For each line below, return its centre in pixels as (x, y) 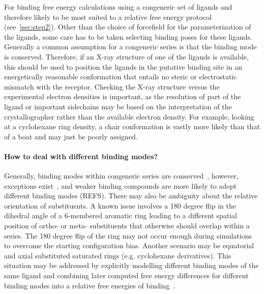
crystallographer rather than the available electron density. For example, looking (129, 116)
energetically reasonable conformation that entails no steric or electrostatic (121, 77)
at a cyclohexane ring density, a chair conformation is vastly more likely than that (132, 126)
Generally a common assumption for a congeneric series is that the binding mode (130, 47)
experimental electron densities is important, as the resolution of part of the (123, 96)
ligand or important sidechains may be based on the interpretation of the (118, 106)
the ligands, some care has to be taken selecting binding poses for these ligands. (128, 36)
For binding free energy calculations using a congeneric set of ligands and (118, 7)
